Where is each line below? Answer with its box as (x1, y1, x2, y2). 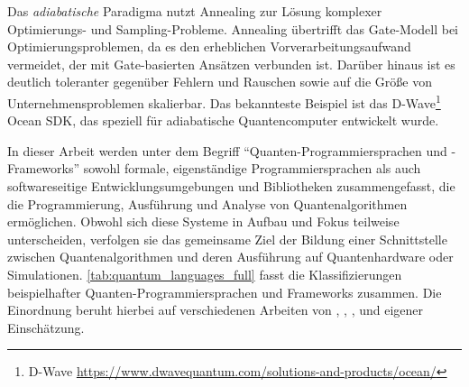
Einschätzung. (7, 318, 85, 336)
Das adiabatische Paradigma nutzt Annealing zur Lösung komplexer (7, 2, 382, 20)
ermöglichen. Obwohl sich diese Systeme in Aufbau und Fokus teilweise (7, 212, 400, 231)
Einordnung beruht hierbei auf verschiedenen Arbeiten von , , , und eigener (7, 300, 424, 319)
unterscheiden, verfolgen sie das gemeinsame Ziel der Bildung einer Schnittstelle (7, 229, 447, 248)
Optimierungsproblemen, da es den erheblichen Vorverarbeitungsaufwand (7, 37, 411, 56)
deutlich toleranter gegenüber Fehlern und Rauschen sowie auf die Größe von (7, 72, 433, 91)
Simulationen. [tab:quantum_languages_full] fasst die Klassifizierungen (7, 264, 402, 283)
